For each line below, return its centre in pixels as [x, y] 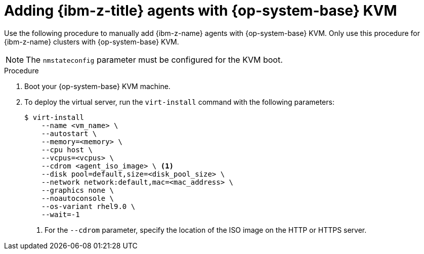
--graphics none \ [78, 190]
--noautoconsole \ [78, 198]
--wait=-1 [60, 214]
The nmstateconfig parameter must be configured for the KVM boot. [154, 59]
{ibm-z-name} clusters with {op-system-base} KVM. [92, 41]
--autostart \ [69, 133]
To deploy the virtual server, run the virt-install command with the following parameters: [179, 102]
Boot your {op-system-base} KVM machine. [97, 86]
